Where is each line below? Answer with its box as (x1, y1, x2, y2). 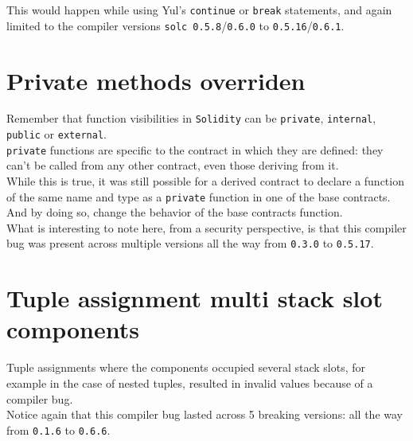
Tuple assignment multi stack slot (6, 282, 383, 314)
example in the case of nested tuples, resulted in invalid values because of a (6, 375, 373, 391)
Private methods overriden (6, 64, 306, 96)
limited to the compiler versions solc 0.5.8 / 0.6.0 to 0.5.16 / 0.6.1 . (6, 17, 345, 33)
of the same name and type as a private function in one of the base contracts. (6, 188, 391, 205)
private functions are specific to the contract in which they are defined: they (6, 141, 384, 158)
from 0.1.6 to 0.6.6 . (6, 421, 111, 438)
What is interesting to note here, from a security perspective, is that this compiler (6, 219, 407, 236)
